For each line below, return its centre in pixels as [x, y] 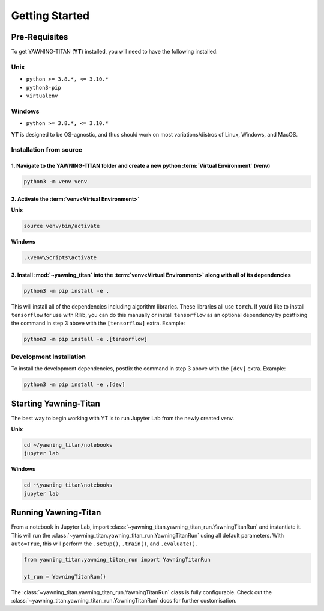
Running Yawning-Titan [56, 513]
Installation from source [47, 150]
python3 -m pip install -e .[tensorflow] [85, 339]
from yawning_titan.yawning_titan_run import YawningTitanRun [117, 560]
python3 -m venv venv [55, 182]
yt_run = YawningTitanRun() [65, 576]
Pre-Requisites [40, 37]
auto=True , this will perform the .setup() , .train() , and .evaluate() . [104, 544]
